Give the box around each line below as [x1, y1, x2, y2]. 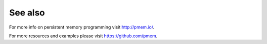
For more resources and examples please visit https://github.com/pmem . [9, 33, 158, 39]
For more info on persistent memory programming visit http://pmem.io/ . [9, 24, 155, 30]
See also [9, 7, 45, 18]
